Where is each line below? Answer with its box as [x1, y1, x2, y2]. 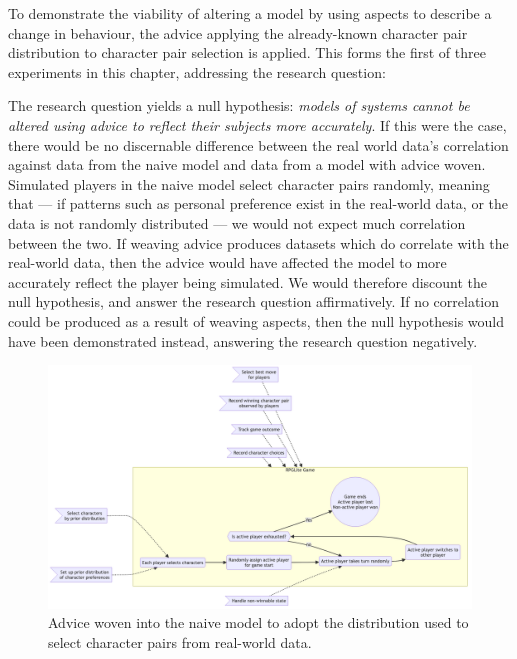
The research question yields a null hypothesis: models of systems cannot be [8, 95, 470, 116]
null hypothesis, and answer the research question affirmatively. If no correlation [8, 291, 500, 312]
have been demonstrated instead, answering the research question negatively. [8, 330, 478, 351]
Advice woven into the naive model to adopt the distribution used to [48, 612, 469, 633]
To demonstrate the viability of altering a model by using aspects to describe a [8, 3, 492, 23]
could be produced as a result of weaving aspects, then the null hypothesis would [8, 310, 504, 331]
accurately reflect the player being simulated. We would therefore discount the [8, 271, 488, 292]
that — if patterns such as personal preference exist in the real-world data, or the [8, 193, 508, 214]
